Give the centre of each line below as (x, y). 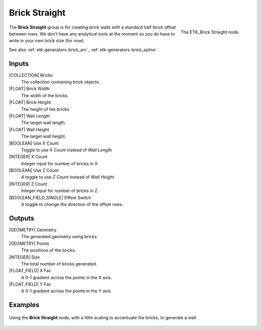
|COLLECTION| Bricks (31, 75)
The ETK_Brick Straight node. (210, 32)
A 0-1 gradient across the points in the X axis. (66, 278)
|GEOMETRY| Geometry (33, 230)
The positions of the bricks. (49, 250)
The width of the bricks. (45, 95)
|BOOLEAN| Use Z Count (34, 171)
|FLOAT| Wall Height (29, 129)
